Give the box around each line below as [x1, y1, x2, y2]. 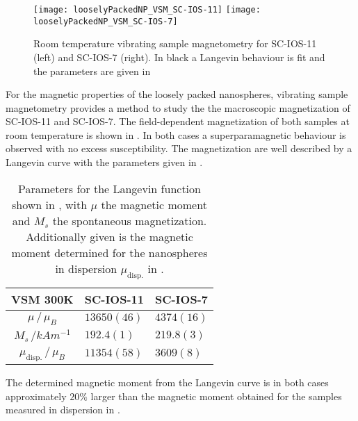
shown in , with [12, 196, 88, 213]
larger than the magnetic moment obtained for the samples [90, 388, 342, 403]
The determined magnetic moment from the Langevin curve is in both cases [6, 375, 329, 390]
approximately [6, 388, 67, 403]
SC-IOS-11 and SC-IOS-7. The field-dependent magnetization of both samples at [6, 114, 350, 129]
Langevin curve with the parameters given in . [6, 155, 203, 170]
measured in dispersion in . [6, 402, 120, 417]
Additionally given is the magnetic [26, 228, 193, 245]
